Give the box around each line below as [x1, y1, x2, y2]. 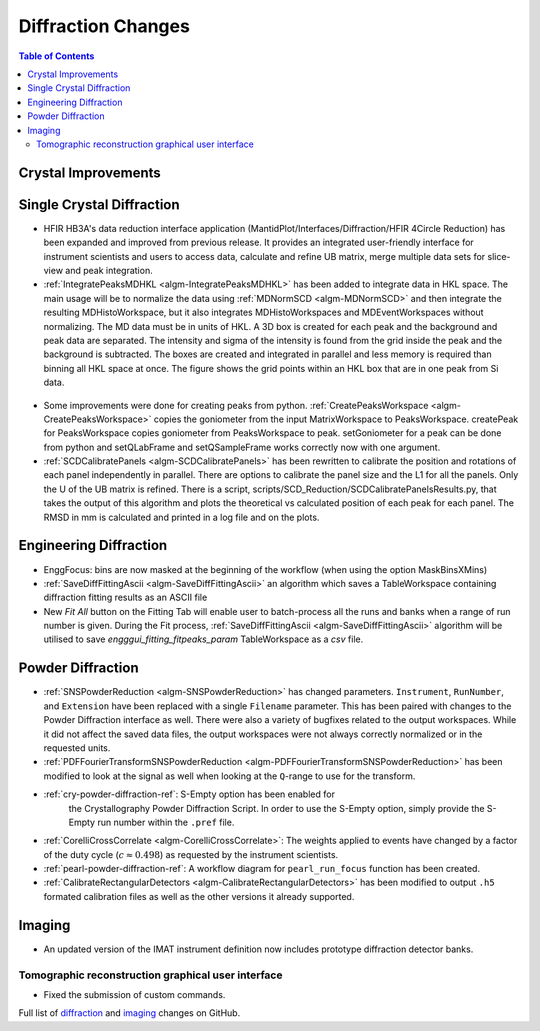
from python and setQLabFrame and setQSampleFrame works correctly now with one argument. [43, 441, 441, 453]
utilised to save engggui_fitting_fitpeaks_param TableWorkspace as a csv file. [43, 633, 364, 645]
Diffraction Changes [18, 15, 190, 37]
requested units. [43, 741, 111, 754]
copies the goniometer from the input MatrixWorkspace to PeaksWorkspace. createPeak [153, 413, 519, 425]
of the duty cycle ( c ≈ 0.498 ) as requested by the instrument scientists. [43, 848, 339, 860]
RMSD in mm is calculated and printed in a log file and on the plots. [43, 511, 320, 523]
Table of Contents [18, 50, 95, 62]
